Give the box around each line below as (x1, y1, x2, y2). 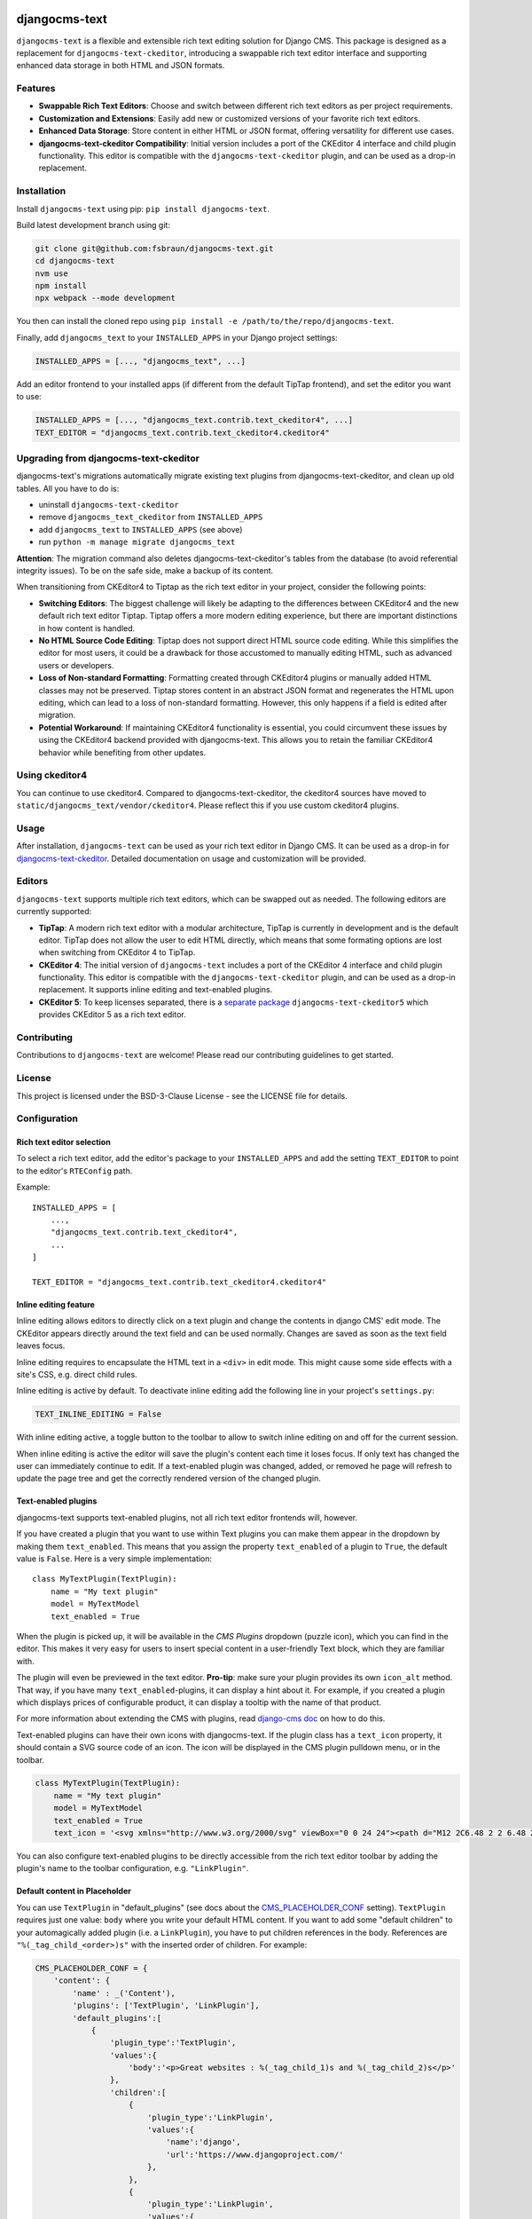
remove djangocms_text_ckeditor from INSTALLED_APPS (38, 511, 263, 523)
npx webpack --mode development (35, 293, 176, 304)
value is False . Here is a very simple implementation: (16, 1553, 213, 1564)
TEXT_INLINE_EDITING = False (35, 1410, 162, 1419)
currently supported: (16, 906, 92, 917)
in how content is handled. (38, 622, 136, 634)
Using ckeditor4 (16, 769, 88, 781)
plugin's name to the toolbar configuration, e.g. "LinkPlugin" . (16, 1863, 249, 1874)
